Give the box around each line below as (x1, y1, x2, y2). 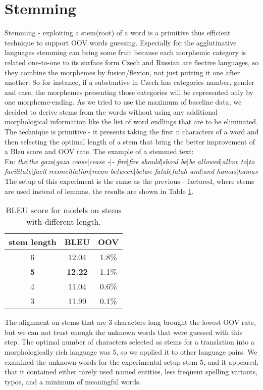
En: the (5, 156, 27, 166)
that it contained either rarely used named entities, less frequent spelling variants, (5, 366, 258, 377)
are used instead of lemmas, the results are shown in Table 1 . (5, 185, 194, 196)
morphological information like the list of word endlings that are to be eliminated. (5, 116, 258, 127)
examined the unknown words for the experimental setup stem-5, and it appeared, (5, 356, 259, 367)
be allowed (188, 156, 220, 166)
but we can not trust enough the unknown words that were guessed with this (5, 326, 243, 337)
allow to (222, 156, 247, 166)
